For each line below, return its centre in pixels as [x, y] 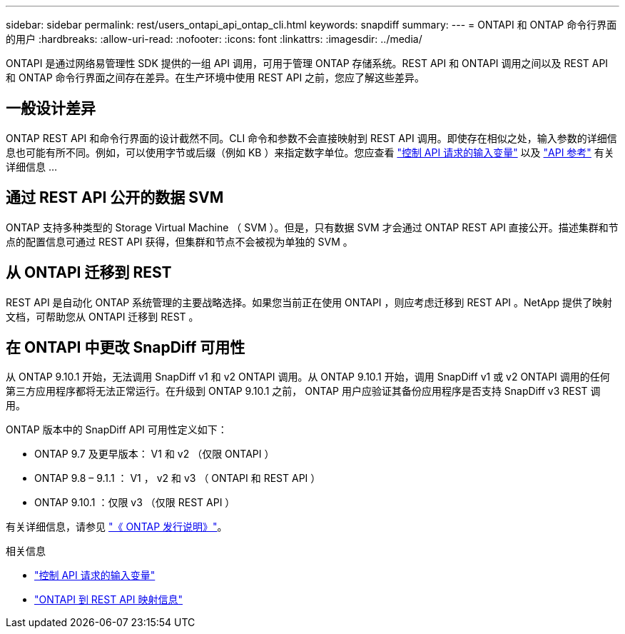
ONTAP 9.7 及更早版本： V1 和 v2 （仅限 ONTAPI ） [154, 454]
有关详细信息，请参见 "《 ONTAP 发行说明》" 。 [117, 527]
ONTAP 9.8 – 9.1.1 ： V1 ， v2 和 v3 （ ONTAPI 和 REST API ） [178, 478]
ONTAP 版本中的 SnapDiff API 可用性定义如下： [117, 430]
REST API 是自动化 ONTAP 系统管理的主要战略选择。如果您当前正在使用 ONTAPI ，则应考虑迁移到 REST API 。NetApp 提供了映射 [309, 302]
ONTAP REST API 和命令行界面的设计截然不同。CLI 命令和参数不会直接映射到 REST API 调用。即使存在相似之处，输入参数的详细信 [311, 138]
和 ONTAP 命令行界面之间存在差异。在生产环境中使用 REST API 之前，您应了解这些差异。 [215, 77]
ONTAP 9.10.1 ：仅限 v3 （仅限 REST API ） [135, 503]
